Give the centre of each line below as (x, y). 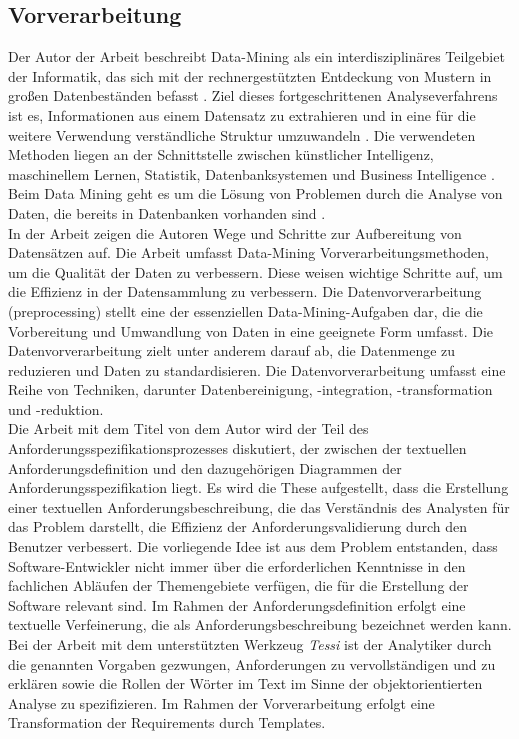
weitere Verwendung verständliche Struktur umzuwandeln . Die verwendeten (242, 134)
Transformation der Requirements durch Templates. (167, 722)
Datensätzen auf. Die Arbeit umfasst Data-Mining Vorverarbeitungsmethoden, (248, 252)
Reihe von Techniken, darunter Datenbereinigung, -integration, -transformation (250, 389)
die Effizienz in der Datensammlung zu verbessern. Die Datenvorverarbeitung (245, 291)
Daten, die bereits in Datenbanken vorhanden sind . (167, 212)
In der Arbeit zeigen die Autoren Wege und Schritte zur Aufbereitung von (235, 232)
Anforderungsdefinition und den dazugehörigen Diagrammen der (205, 467)
